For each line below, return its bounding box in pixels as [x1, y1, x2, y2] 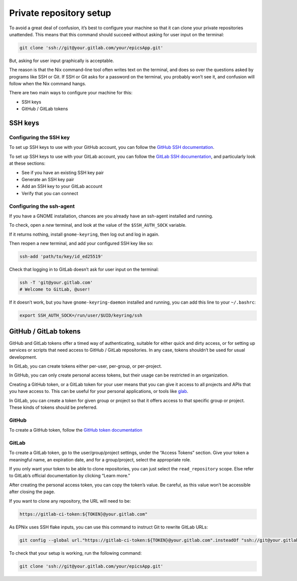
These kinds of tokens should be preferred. [9, 404, 98, 410]
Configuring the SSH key [9, 134, 70, 141]
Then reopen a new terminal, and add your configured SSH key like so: [9, 241, 153, 247]
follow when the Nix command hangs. [9, 81, 87, 87]
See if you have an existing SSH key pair [21, 169, 104, 176]
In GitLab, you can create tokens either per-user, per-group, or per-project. [9, 363, 162, 369]
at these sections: [9, 160, 46, 166]
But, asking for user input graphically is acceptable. [9, 58, 114, 64]
